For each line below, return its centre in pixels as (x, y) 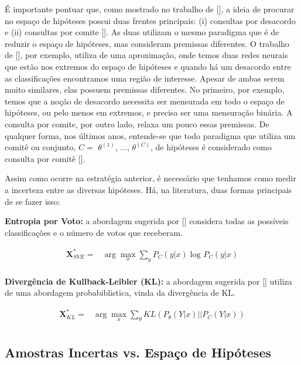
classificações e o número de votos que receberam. (94, 232)
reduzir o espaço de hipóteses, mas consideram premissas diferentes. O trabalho (147, 43)
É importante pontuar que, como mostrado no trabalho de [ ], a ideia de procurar (150, 9)
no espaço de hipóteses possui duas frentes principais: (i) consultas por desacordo (150, 20)
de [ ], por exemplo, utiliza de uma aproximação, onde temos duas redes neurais (146, 55)
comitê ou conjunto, (40, 147)
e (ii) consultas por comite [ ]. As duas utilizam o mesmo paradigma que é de (142, 32)
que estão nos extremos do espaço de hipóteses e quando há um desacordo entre (148, 66)
